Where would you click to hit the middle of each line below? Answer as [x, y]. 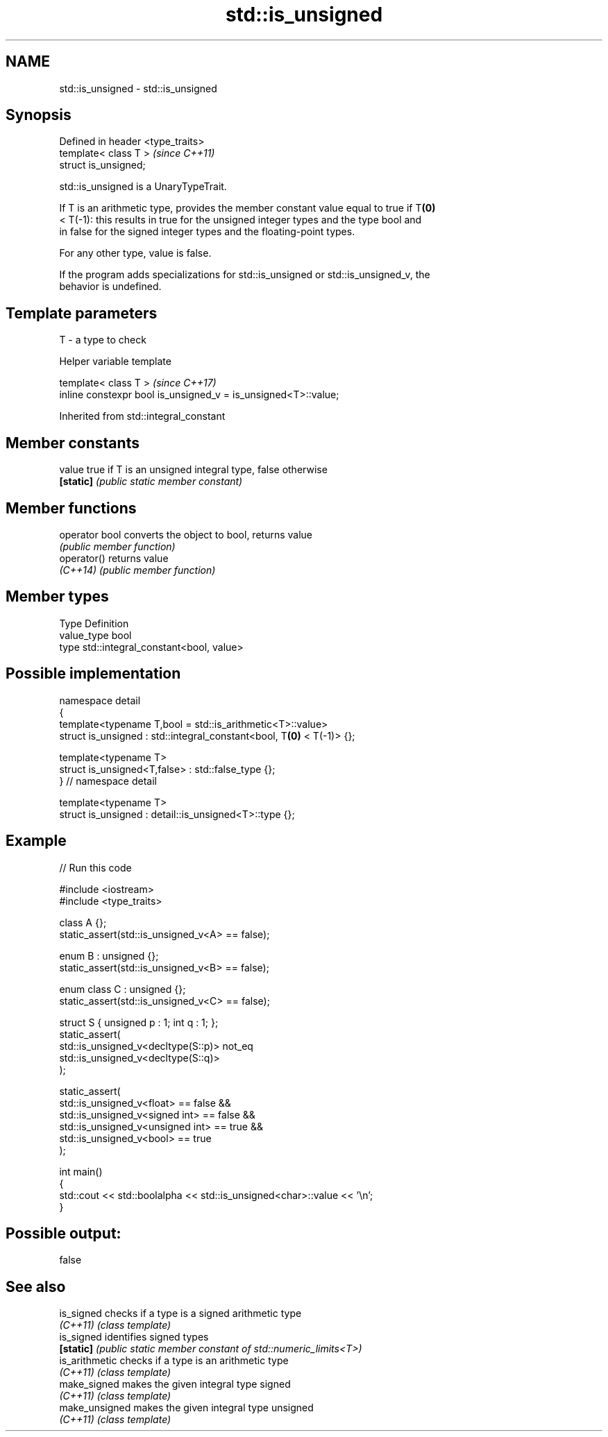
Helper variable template [115, 362]
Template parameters [82, 313]
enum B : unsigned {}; [109, 955]
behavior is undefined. [110, 287]
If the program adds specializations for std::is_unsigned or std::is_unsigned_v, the [245, 275]
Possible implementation [93, 674]
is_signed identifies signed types [134, 1337]
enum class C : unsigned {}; [123, 989]
